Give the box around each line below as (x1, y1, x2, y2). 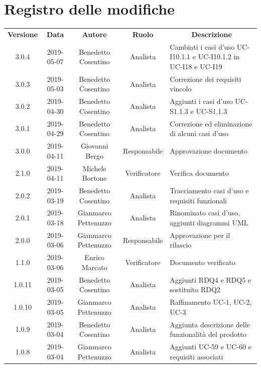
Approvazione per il (170, 229, 230, 240)
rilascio (170, 239, 192, 250)
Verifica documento (170, 168, 229, 178)
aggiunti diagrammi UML (170, 217, 248, 227)
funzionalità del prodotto (170, 329, 246, 339)
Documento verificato (170, 257, 235, 268)
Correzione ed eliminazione (170, 118, 252, 129)
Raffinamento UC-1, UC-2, (170, 297, 252, 307)
